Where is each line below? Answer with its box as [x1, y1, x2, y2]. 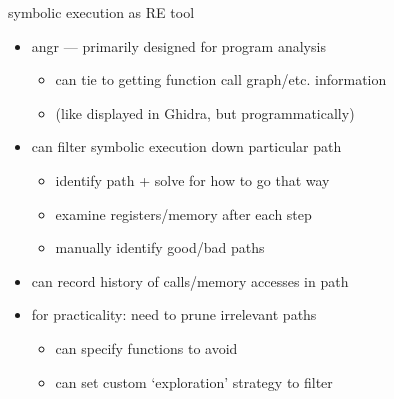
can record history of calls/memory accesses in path [31, 270, 349, 291]
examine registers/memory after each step [55, 203, 312, 224]
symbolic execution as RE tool [8, 2, 195, 22]
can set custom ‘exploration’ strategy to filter [55, 371, 333, 392]
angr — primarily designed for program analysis [31, 35, 326, 56]
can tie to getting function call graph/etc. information [55, 69, 387, 90]
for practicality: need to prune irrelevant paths [31, 304, 317, 325]
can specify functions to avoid [55, 337, 238, 358]
